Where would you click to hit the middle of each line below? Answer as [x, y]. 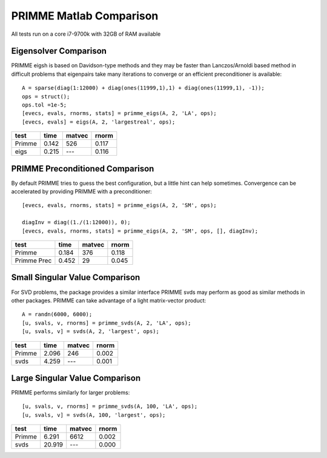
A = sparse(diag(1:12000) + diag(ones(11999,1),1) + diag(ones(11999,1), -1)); [143, 88]
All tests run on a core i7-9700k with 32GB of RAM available [86, 34]
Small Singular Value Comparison [76, 278]
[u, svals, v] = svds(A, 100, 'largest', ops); [94, 415]
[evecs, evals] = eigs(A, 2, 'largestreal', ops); [99, 122]
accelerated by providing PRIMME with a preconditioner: [81, 191]
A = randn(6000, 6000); [57, 314]
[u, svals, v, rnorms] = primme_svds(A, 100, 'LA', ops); [110, 407]
